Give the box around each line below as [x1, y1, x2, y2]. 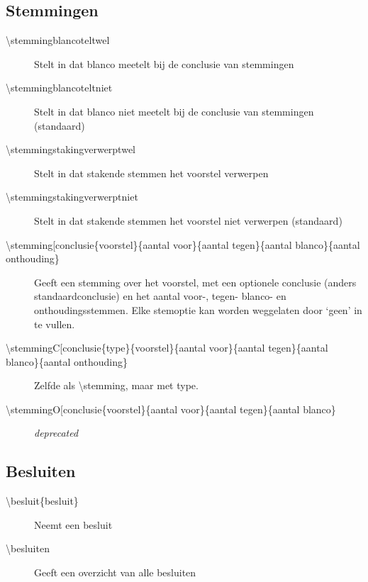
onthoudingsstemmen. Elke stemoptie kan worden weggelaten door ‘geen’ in [34, 302, 362, 317]
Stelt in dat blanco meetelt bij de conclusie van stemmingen [34, 56, 294, 71]
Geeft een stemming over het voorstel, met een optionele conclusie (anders [34, 274, 357, 289]
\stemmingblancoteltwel [6, 33, 110, 47]
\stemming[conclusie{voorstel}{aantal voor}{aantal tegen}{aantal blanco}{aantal [6, 237, 360, 252]
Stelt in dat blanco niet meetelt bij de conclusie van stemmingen [34, 103, 314, 118]
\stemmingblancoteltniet [6, 80, 113, 95]
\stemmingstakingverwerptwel [6, 142, 135, 157]
